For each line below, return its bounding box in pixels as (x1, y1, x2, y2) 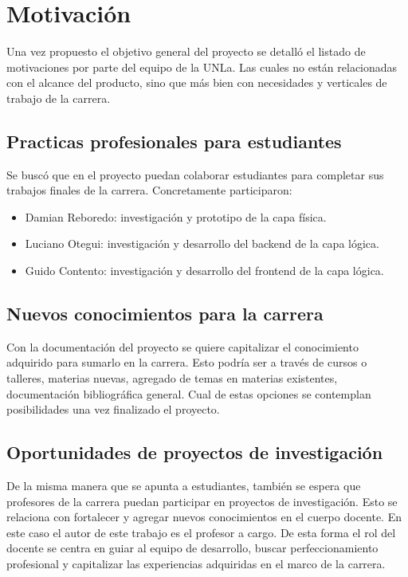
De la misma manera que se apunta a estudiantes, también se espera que (6, 477, 361, 494)
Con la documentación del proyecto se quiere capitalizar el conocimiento (6, 338, 359, 355)
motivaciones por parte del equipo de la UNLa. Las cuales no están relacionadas (6, 58, 398, 75)
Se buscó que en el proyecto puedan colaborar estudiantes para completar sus (6, 166, 384, 183)
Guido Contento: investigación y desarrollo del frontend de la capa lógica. (25, 262, 384, 279)
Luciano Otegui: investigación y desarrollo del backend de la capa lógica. (25, 235, 379, 252)
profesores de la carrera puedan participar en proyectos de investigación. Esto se (6, 493, 398, 509)
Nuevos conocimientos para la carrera (6, 301, 324, 326)
